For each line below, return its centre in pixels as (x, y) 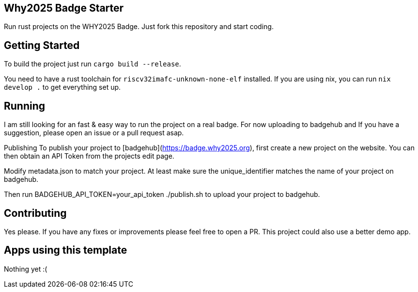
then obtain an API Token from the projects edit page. (89, 156)
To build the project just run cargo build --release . (93, 64)
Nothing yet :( (26, 269)
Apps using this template (66, 250)
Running (25, 106)
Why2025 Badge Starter (64, 8)
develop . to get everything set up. (62, 87)
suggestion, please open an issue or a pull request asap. (94, 133)
